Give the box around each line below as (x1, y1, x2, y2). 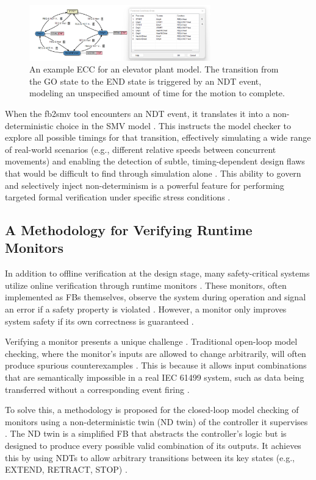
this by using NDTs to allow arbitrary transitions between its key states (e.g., (5, 451, 295, 464)
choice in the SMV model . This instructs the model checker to (56, 119, 291, 132)
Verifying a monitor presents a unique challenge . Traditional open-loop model (5, 335, 298, 348)
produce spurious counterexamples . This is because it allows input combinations (5, 359, 307, 372)
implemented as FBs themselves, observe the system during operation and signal (5, 291, 306, 303)
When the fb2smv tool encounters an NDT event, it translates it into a (5, 107, 270, 119)
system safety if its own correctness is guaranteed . (5, 314, 194, 327)
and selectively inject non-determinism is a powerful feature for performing (5, 178, 284, 191)
